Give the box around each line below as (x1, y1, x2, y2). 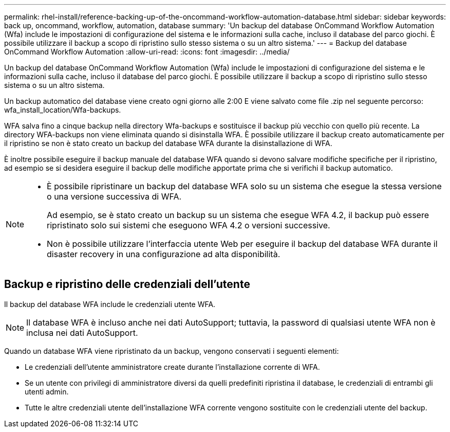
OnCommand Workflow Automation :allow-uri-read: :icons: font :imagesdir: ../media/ (4, 47, 290, 56)
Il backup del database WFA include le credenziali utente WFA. (4, 299, 216, 309)
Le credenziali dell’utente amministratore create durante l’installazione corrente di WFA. (25, 362, 320, 371)
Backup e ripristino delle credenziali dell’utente (4, 278, 250, 291)
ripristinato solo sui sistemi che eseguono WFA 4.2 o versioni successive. (47, 220, 330, 230)
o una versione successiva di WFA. (47, 191, 182, 202)
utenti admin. (25, 387, 69, 396)
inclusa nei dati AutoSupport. (26, 327, 138, 338)
